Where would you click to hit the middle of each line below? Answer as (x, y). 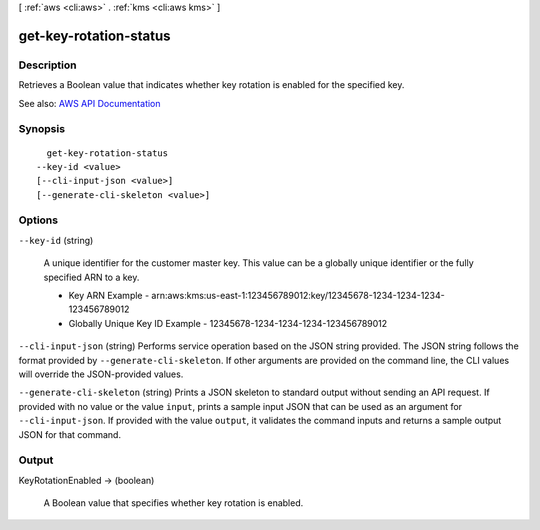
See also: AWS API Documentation (89, 103)
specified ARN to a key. (91, 277)
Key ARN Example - (109, 295)
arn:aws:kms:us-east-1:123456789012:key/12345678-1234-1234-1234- (298, 295)
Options (38, 220)
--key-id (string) (56, 240)
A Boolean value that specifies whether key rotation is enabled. (173, 503)
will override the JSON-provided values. (101, 374)
